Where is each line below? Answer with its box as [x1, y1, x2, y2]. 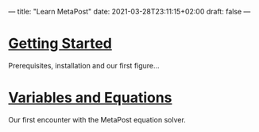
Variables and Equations [8, 89, 172, 107]
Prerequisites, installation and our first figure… [8, 60, 160, 70]
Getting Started [8, 35, 113, 52]
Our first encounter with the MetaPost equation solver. [8, 115, 187, 124]
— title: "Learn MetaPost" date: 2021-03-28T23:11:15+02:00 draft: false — [8, 7, 251, 16]
